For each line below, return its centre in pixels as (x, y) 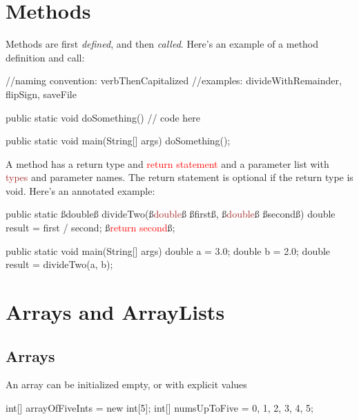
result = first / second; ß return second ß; (90, 228)
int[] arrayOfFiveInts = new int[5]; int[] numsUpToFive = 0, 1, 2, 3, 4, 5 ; (159, 408)
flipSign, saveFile (41, 94)
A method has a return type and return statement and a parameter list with (167, 163)
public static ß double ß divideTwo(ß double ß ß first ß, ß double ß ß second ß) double (171, 214)
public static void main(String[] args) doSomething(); (118, 141)
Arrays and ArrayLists (115, 312)
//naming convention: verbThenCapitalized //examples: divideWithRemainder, (174, 80)
